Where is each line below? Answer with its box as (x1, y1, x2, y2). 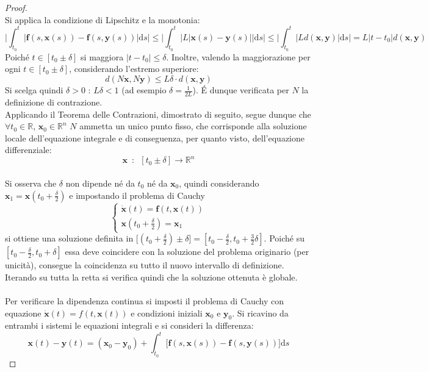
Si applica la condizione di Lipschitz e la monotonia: (5, 13, 200, 26)
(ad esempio (121, 84, 167, 96)
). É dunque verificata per (192, 84, 289, 96)
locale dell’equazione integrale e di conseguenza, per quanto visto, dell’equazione (5, 131, 305, 144)
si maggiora (81, 50, 124, 63)
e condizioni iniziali (131, 306, 203, 319)
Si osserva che (5, 176, 57, 189)
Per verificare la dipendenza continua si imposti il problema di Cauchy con (5, 294, 284, 307)
